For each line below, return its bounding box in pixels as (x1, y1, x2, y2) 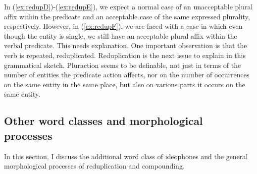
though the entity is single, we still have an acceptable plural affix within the (4, 30, 237, 41)
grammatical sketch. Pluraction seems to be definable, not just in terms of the (4, 59, 241, 70)
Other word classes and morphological (4, 113, 203, 128)
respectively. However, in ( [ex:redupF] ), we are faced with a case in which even (4, 21, 243, 31)
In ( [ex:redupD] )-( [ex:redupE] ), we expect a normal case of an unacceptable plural (4, 1, 253, 11)
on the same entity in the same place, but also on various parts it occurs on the (4, 79, 246, 89)
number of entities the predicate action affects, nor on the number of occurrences (4, 69, 250, 80)
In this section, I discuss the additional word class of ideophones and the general (4, 151, 248, 161)
